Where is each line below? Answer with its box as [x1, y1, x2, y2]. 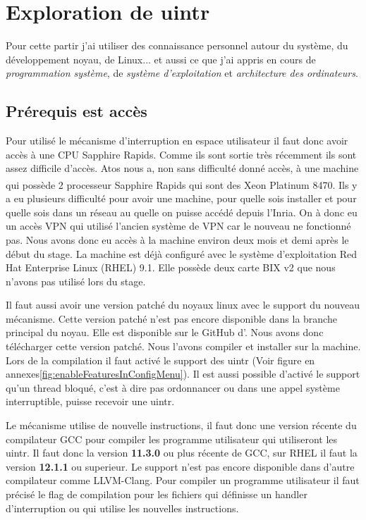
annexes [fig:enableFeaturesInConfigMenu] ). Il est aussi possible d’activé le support [6, 366, 360, 381]
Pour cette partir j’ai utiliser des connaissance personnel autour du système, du [6, 38, 348, 53]
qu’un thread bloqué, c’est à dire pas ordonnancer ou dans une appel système [6, 380, 340, 395]
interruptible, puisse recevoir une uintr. [6, 394, 175, 409]
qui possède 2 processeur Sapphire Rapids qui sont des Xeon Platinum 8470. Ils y [6, 177, 358, 192]
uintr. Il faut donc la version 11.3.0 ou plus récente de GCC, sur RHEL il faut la [6, 445, 358, 460]
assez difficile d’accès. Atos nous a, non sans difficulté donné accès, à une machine [6, 161, 359, 175]
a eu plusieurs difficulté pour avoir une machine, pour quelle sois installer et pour [6, 191, 357, 206]
